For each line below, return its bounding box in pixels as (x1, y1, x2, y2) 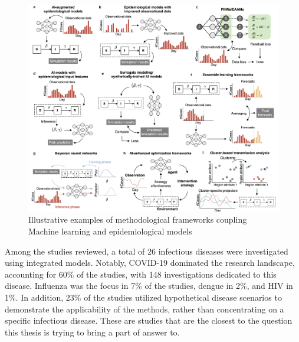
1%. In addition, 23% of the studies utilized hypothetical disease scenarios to (5, 291, 282, 304)
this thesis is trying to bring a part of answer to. (5, 325, 180, 338)
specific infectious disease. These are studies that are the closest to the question (5, 314, 293, 327)
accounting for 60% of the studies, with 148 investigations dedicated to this (5, 268, 277, 280)
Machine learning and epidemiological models (28, 225, 192, 237)
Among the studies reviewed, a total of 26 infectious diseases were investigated (5, 245, 288, 257)
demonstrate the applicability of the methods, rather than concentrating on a (5, 302, 284, 315)
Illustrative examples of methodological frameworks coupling (28, 213, 247, 226)
